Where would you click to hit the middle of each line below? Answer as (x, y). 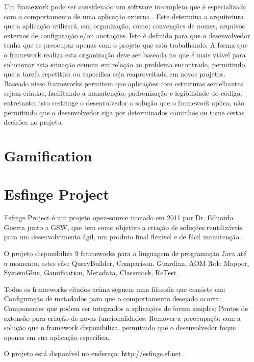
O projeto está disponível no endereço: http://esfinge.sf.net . (95, 353)
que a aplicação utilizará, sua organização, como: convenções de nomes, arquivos (125, 26)
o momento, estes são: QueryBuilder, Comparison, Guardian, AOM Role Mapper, (127, 263)
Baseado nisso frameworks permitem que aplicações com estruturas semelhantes (124, 83)
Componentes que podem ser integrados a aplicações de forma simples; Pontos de (126, 308)
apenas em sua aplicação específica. (57, 337)
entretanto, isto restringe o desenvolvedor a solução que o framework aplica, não (124, 102)
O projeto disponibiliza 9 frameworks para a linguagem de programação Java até (125, 253)
